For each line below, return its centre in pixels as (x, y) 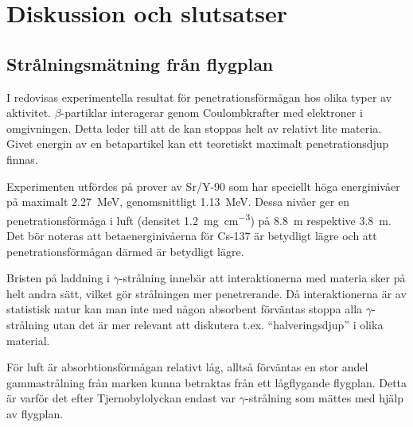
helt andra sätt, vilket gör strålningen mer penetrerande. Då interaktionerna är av (206, 293)
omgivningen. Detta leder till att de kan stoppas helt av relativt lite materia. (194, 128)
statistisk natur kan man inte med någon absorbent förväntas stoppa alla (185, 309)
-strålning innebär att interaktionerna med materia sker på (262, 278)
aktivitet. (29, 113)
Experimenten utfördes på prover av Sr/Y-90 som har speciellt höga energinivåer (203, 186)
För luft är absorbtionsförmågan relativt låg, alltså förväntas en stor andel (187, 367)
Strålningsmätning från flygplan (140, 63)
